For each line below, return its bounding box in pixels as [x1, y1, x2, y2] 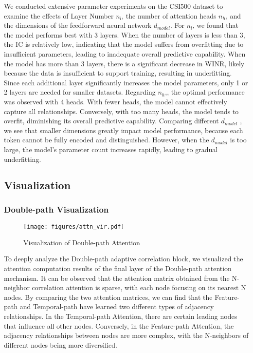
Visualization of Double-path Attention [23, 237, 140, 247]
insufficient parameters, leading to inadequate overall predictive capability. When [4, 48, 246, 59]
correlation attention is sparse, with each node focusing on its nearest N [32, 282, 246, 293]
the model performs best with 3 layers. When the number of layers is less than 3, [4, 29, 245, 39]
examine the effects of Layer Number [4, 10, 114, 20]
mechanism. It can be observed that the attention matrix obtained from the [4, 273, 230, 283]
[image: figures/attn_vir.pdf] [23, 223, 125, 231]
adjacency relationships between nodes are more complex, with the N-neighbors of [4, 330, 249, 340]
